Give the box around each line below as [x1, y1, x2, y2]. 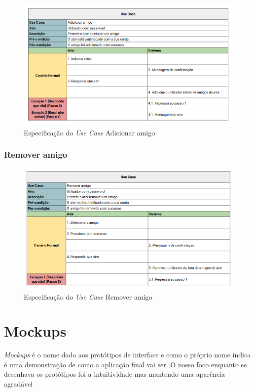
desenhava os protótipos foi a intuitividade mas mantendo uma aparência [4, 369, 225, 379]
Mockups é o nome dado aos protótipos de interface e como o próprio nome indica [4, 349, 251, 359]
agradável [4, 378, 33, 389]
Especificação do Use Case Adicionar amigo [24, 127, 155, 137]
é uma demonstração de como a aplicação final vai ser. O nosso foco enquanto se [4, 359, 247, 369]
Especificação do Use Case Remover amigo [24, 292, 152, 302]
